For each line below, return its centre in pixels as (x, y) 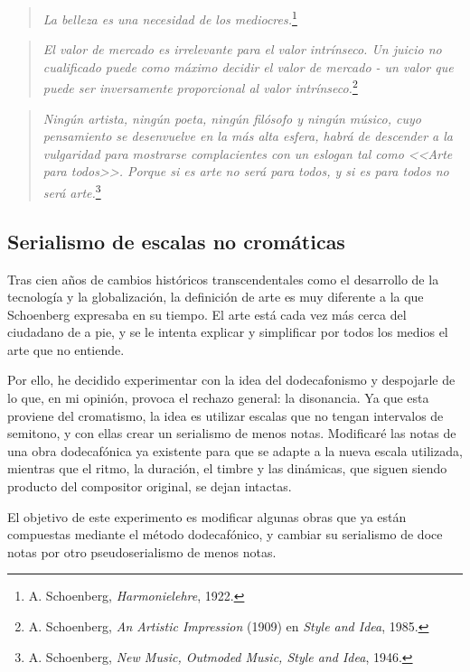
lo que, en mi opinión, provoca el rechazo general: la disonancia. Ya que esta (218, 398)
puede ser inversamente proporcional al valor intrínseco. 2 (200, 87)
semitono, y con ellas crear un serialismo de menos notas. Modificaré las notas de (232, 433)
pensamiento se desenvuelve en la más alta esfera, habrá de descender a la (248, 136)
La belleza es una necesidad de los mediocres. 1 (170, 18)
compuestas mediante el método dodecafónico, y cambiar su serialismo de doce (225, 534)
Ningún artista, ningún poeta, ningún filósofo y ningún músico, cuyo (232, 118)
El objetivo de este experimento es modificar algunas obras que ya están (207, 516)
